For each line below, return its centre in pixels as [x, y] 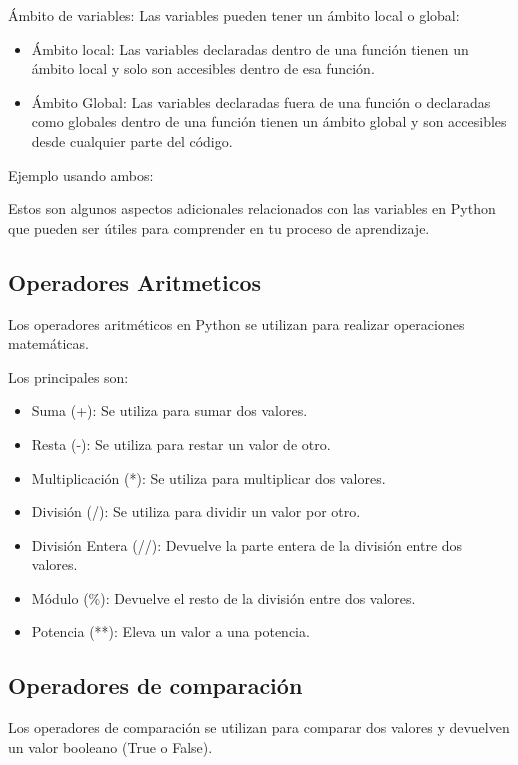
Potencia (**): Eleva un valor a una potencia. [170, 631]
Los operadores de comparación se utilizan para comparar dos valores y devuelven [259, 727]
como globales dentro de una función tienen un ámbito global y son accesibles [269, 121]
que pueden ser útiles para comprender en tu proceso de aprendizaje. [219, 227]
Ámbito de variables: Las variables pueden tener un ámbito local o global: [234, 15]
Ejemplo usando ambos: [81, 174]
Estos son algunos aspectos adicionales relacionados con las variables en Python [252, 208]
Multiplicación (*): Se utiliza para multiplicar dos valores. [208, 477]
